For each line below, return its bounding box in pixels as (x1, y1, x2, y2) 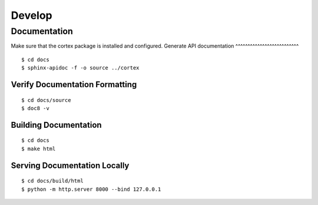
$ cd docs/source (21, 97, 71, 103)
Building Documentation (11, 120, 102, 130)
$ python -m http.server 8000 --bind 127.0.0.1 (21, 186, 161, 193)
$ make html (21, 145, 56, 152)
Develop (11, 9, 52, 22)
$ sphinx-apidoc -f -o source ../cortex (21, 65, 140, 71)
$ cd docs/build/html (21, 177, 84, 184)
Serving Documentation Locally (11, 160, 130, 170)
